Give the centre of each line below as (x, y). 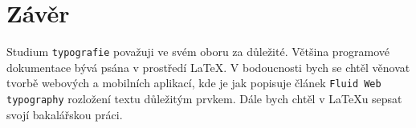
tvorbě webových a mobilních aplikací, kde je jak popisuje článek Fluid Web (194, 83)
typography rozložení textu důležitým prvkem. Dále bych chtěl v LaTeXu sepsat (204, 99)
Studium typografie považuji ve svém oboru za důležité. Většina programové (198, 52)
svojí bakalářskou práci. (65, 114)
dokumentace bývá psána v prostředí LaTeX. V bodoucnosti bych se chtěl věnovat (208, 67)
